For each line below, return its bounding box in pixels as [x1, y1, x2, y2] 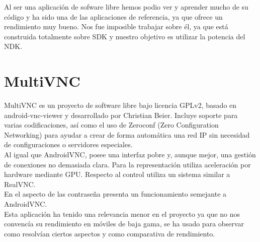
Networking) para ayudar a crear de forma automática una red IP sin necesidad [4, 129, 250, 140]
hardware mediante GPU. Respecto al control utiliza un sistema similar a [4, 169, 230, 179]
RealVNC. [4, 178, 36, 189]
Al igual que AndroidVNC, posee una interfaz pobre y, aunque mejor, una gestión [4, 149, 256, 160]
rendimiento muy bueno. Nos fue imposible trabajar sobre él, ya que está [4, 21, 228, 32]
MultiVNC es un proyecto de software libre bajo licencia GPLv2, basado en [4, 100, 237, 110]
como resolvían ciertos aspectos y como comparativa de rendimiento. [4, 228, 215, 238]
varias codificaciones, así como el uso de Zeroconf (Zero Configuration [4, 119, 219, 130]
